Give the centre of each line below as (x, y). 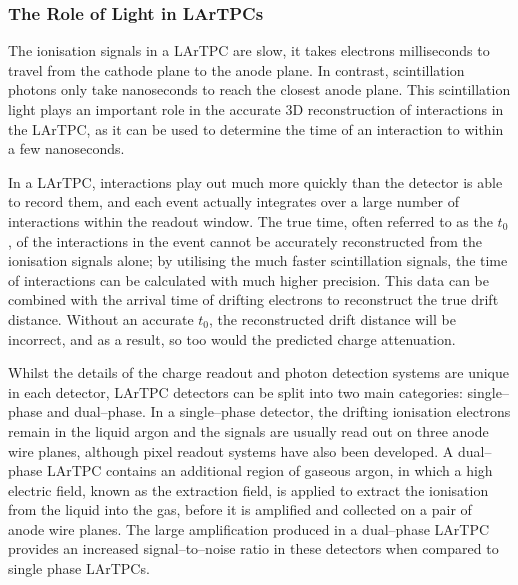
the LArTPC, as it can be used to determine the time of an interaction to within (256, 128)
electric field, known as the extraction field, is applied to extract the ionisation (248, 489)
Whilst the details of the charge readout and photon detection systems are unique (259, 372)
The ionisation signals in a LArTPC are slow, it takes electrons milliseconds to (249, 50)
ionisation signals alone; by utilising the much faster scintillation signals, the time (258, 260)
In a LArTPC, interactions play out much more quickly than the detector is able (255, 181)
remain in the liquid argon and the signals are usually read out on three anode (248, 430)
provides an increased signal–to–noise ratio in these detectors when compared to (253, 548)
